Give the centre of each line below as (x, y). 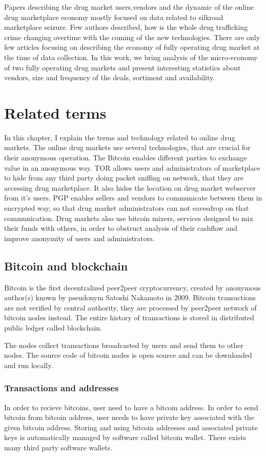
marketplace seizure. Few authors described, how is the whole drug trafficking (126, 27)
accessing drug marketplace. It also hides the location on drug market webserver (130, 187)
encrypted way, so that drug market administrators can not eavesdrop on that (127, 208)
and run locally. (29, 365)
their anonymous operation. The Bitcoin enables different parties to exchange (126, 158)
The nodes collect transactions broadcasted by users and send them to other (124, 345)
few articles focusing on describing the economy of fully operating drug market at (132, 47)
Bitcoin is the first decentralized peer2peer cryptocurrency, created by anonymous (132, 287)
